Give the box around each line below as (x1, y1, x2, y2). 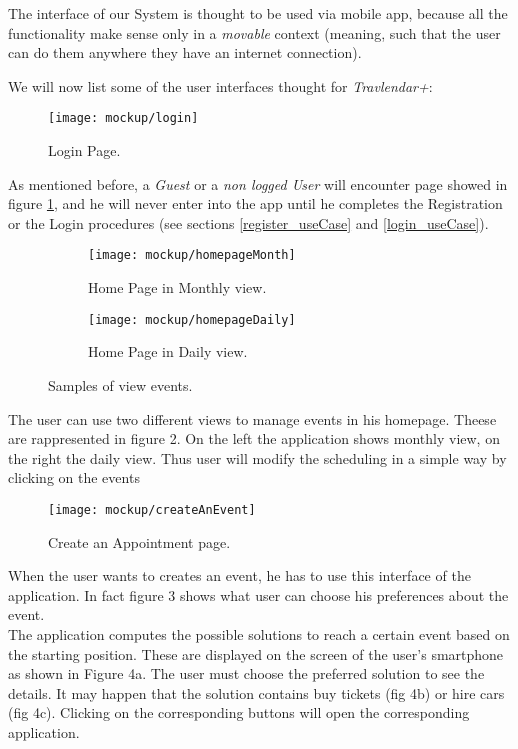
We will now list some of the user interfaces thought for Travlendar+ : (8, 75, 433, 96)
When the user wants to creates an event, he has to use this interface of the (8, 565, 471, 586)
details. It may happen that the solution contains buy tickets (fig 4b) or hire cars (8, 682, 505, 703)
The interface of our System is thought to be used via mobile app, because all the (8, 3, 508, 23)
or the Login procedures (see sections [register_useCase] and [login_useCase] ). (8, 212, 489, 233)
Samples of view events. (48, 374, 193, 395)
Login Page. (48, 140, 121, 161)
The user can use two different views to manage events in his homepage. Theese (8, 408, 497, 429)
